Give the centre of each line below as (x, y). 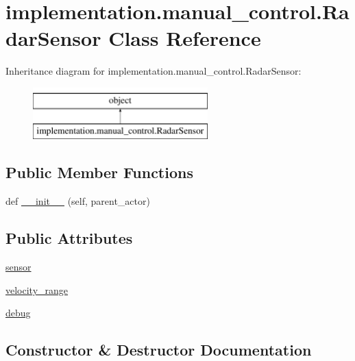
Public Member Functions (99, 172)
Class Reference (185, 38)
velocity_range (37, 289)
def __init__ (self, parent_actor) (78, 201)
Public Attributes (69, 238)
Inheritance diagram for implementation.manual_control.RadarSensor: (154, 71)
